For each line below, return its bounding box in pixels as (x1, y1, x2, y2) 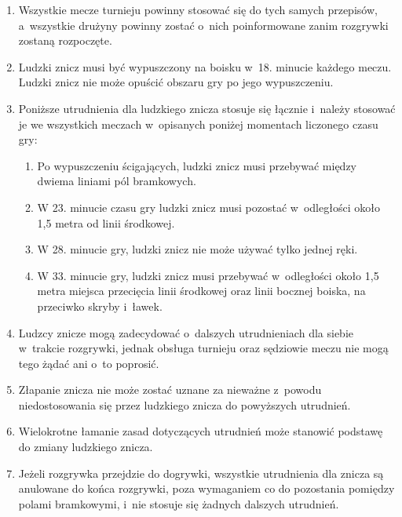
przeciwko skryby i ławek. (37, 297, 163, 314)
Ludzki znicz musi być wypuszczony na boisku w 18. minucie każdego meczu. (18, 58, 392, 75)
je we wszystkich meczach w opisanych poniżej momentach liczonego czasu (18, 115, 378, 132)
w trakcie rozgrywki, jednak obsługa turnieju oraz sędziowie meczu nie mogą (18, 340, 389, 356)
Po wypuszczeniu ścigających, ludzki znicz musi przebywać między (37, 157, 357, 173)
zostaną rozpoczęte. (18, 32, 112, 49)
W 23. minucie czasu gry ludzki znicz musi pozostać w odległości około (37, 198, 380, 215)
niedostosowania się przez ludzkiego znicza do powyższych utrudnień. (18, 396, 351, 413)
